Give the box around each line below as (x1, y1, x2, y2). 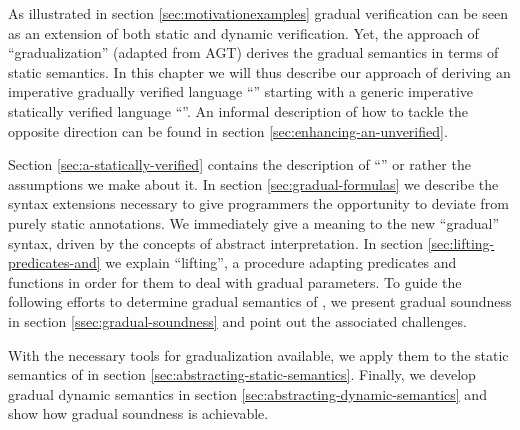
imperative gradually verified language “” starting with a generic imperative (8, 81, 474, 102)
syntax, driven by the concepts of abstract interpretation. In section (8, 232, 424, 253)
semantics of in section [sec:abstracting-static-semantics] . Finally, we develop (8, 364, 476, 385)
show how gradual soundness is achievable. (8, 403, 269, 424)
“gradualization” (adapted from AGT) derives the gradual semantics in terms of (8, 42, 499, 63)
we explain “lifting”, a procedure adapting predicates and (105, 252, 457, 273)
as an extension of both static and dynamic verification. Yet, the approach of (8, 22, 479, 43)
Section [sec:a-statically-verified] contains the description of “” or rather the (8, 154, 471, 175)
